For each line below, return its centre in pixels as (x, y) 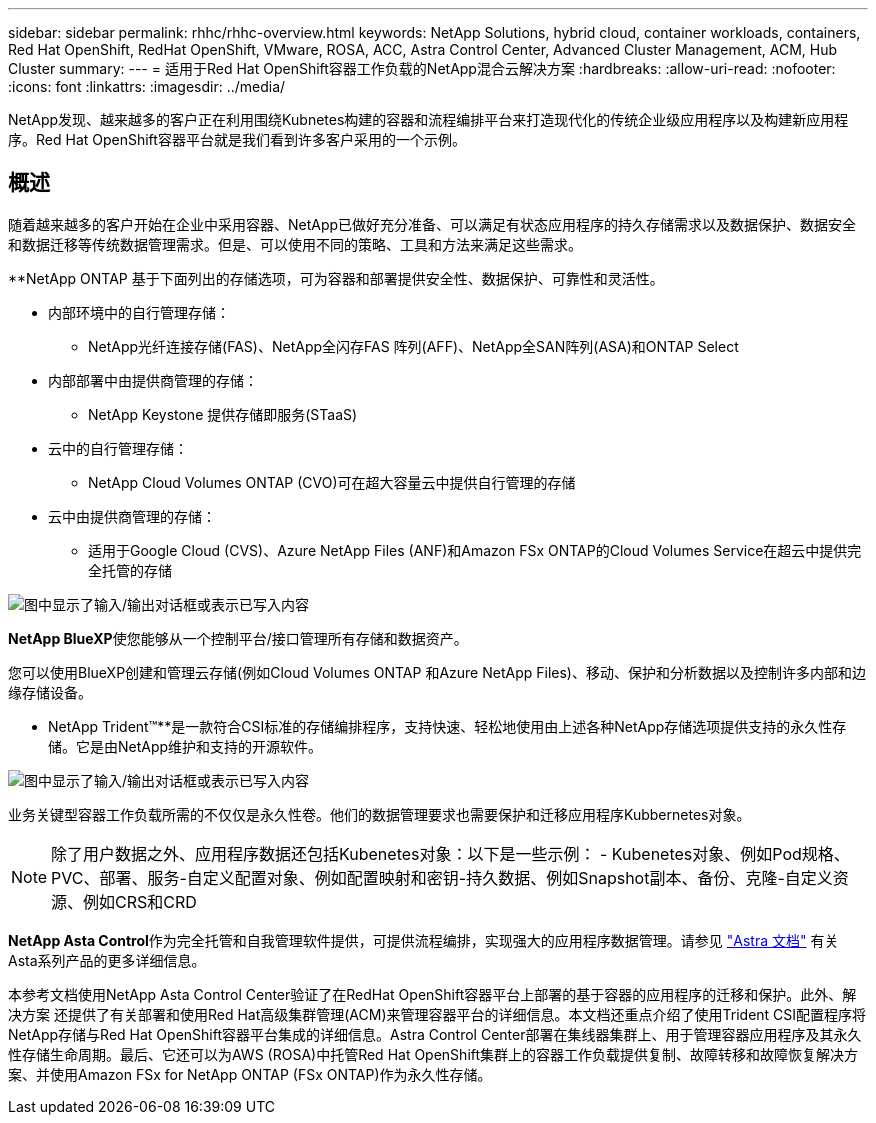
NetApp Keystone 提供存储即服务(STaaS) (223, 414)
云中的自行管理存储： (118, 448)
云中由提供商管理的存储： (132, 516)
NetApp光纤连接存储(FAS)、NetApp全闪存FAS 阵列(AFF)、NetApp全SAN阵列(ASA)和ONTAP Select (413, 346)
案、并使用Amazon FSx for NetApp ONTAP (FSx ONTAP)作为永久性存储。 (250, 1074)
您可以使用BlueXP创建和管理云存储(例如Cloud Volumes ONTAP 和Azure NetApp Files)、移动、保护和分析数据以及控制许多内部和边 (437, 672)
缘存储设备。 (50, 692)
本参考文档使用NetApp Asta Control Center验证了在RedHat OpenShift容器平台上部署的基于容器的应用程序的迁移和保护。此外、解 (432, 994)
